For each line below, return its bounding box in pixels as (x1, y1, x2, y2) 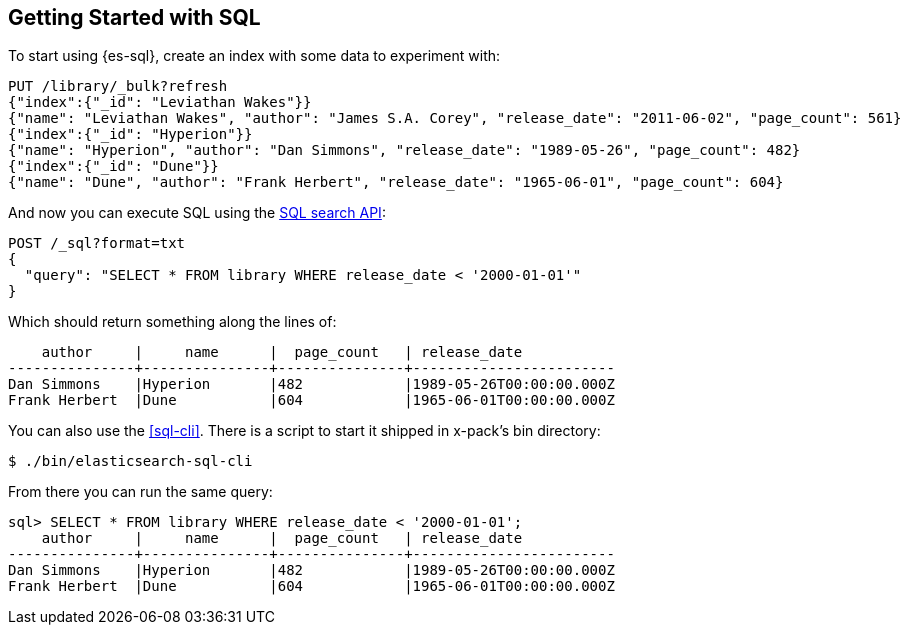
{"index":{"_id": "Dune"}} (8, 158, 219, 175)
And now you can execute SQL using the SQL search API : (8, 204, 386, 222)
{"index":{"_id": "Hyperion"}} (8, 126, 253, 143)
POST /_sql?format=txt (8, 235, 186, 252)
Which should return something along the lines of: (8, 313, 337, 331)
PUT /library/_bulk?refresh (8, 78, 228, 95)
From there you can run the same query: (8, 483, 273, 501)
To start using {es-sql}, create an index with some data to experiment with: (8, 47, 501, 65)
